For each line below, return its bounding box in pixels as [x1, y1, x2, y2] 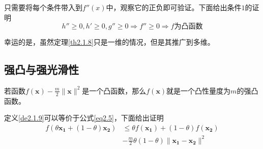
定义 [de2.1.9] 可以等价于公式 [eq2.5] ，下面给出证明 [4, 112, 164, 123]
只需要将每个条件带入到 [4, 2, 82, 12]
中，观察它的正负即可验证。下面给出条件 [106, 2, 242, 12]
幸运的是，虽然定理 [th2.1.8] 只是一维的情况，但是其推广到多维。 [4, 37, 215, 47]
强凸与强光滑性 [4, 62, 79, 77]
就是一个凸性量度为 [166, 85, 231, 96]
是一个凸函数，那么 [82, 85, 147, 96]
